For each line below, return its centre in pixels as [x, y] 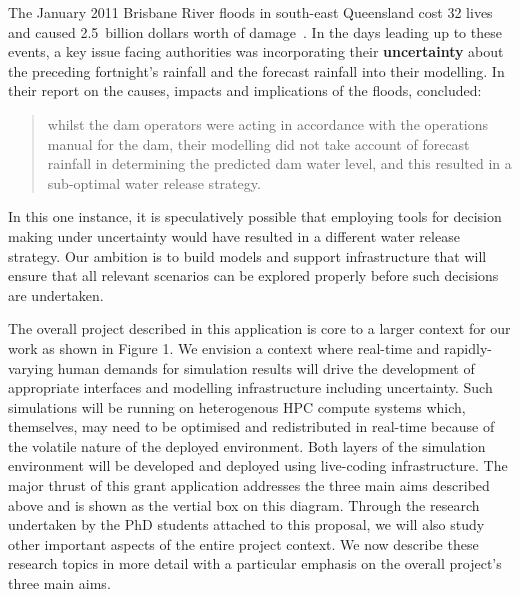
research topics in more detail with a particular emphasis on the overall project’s [255, 563]
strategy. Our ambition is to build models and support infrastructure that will [247, 255]
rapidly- [468, 347]
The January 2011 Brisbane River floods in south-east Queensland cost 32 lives [250, 12]
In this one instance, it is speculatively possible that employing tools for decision [255, 216]
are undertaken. [56, 294]
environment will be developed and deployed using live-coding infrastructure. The [258, 465]
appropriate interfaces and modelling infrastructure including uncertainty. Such [250, 387]
